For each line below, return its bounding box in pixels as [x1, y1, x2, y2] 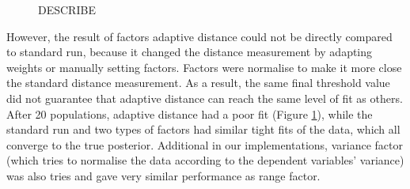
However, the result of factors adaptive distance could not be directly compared [6, 28, 393, 44]
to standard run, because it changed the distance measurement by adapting [6, 43, 373, 60]
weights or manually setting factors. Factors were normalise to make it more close [6, 59, 402, 75]
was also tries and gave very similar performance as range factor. [6, 167, 321, 183]
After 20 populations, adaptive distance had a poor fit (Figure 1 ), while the [6, 105, 373, 122]
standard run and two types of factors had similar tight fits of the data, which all [6, 121, 401, 138]
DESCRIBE [38, 2, 96, 17]
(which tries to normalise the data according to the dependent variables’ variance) [6, 152, 404, 168]
